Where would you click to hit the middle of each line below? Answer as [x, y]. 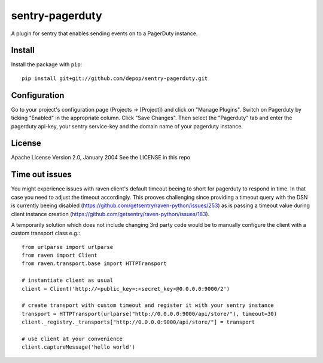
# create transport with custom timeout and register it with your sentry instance [148, 305]
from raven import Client [60, 256]
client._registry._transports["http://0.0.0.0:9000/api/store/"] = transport [138, 322]
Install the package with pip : [47, 64]
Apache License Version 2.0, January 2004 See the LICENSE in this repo [101, 158]
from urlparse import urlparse [68, 247]
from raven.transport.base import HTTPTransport [94, 264]
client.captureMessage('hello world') [79, 347]
